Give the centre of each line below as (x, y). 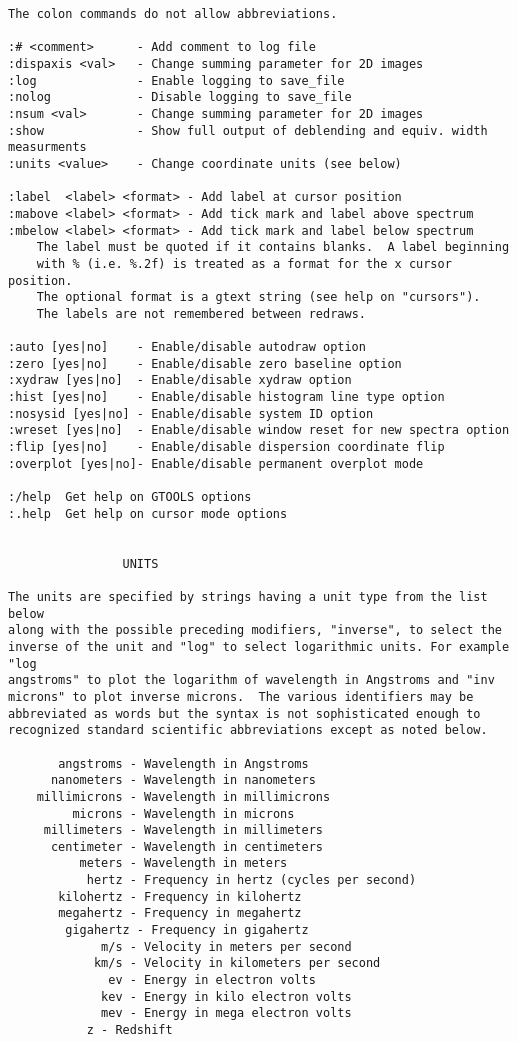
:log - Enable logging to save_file (176, 80)
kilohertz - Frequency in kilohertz (180, 896)
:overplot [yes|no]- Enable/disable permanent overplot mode (216, 463)
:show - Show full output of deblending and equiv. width (248, 130)
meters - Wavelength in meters (183, 863)
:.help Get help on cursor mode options (148, 513)
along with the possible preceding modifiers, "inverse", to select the (255, 630)
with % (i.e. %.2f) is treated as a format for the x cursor (244, 263)
